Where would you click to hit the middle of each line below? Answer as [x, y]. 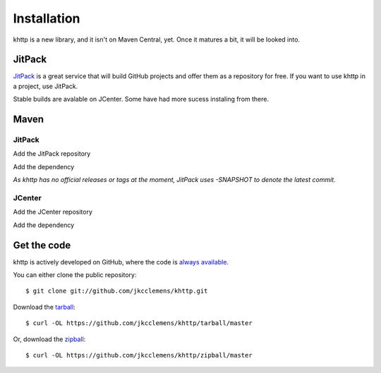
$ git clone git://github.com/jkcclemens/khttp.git [117, 291]
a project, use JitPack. [46, 86]
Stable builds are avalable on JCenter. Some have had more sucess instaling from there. [141, 99]
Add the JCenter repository [53, 212]
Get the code [42, 245]
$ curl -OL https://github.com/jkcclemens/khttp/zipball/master [139, 355]
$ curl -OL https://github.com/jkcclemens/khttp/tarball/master [139, 323]
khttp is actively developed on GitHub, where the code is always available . [121, 262]
